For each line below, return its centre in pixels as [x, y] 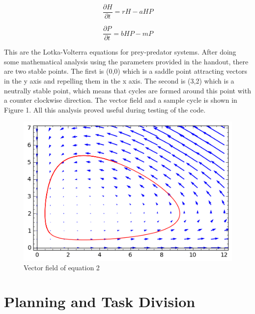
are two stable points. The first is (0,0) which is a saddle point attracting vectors [126, 71]
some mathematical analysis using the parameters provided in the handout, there [126, 61]
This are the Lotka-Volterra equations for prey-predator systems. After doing [120, 52]
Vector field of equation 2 [62, 268]
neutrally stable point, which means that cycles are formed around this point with [127, 90]
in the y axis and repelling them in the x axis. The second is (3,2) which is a [119, 80]
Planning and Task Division [100, 301]
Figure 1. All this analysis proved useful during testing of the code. [105, 109]
